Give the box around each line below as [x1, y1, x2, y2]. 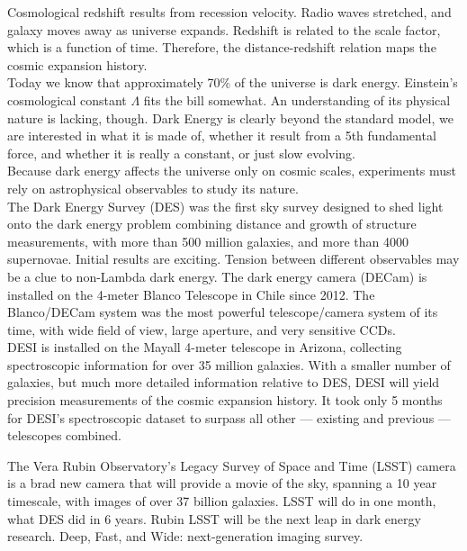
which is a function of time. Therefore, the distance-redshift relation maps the [7, 38, 436, 57]
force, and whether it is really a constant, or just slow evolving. [7, 143, 356, 162]
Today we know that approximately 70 [7, 73, 220, 92]
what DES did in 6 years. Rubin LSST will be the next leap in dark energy [7, 509, 421, 528]
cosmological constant [7, 90, 127, 109]
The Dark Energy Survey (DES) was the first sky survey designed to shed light [7, 196, 444, 215]
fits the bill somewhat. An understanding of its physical [143, 90, 451, 109]
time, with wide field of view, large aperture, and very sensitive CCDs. [7, 320, 396, 339]
